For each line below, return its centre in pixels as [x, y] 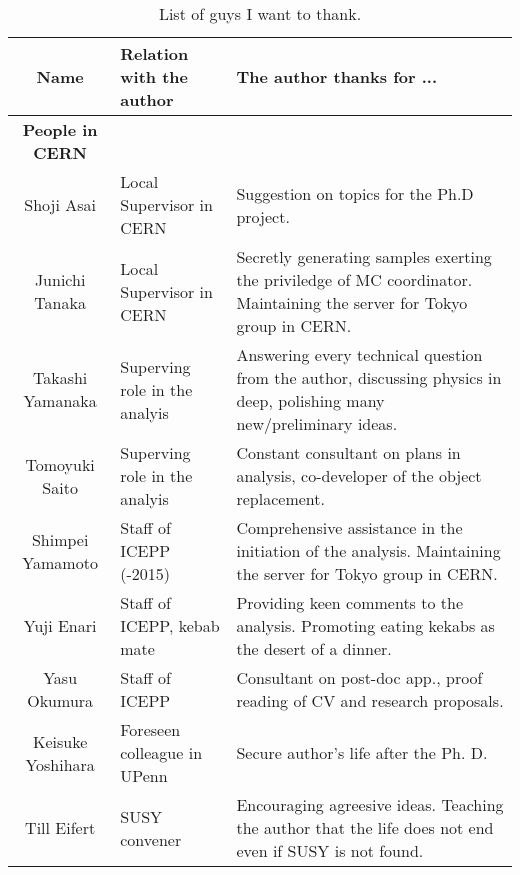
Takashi [60, 377]
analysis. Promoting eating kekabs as [365, 625]
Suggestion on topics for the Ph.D [355, 193]
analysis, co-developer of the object [359, 475]
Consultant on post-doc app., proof [359, 677]
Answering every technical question [359, 354]
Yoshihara [60, 764]
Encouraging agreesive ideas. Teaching [370, 804]
